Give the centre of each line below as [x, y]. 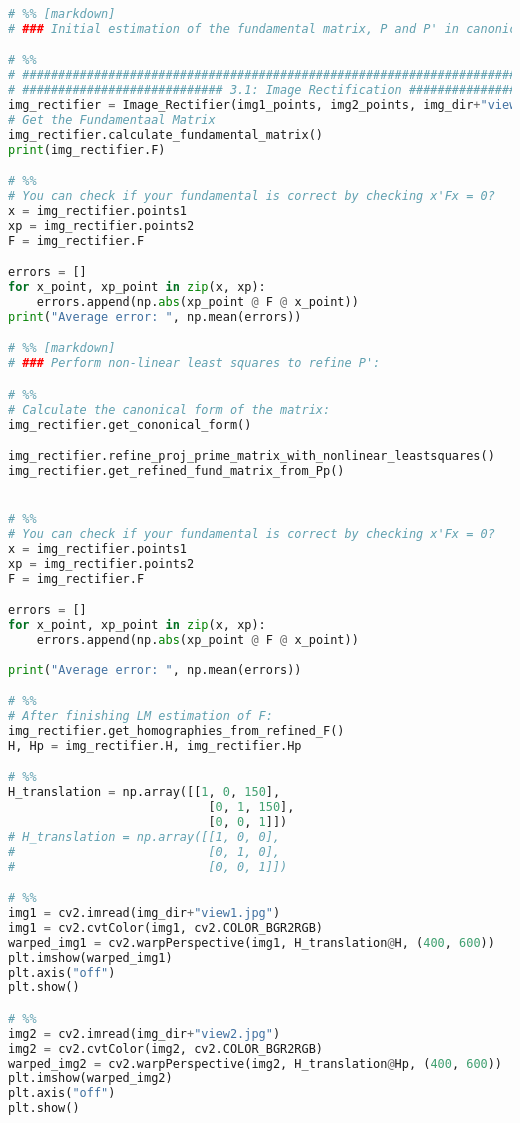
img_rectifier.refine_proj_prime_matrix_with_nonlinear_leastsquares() [251, 456]
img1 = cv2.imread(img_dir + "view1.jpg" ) [144, 913]
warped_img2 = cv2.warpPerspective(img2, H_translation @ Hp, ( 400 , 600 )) [255, 1063]
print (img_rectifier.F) [87, 149]
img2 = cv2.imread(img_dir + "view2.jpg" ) [144, 1033]
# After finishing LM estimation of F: [140, 716]
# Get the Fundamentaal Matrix [112, 119]
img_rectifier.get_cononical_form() [130, 424]
